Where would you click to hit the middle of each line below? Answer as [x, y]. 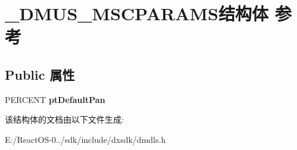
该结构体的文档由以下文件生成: [64, 119]
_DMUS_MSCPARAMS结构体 [137, 13]
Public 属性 [40, 74]
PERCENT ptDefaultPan [55, 99]
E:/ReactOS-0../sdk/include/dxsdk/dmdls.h [85, 139]
